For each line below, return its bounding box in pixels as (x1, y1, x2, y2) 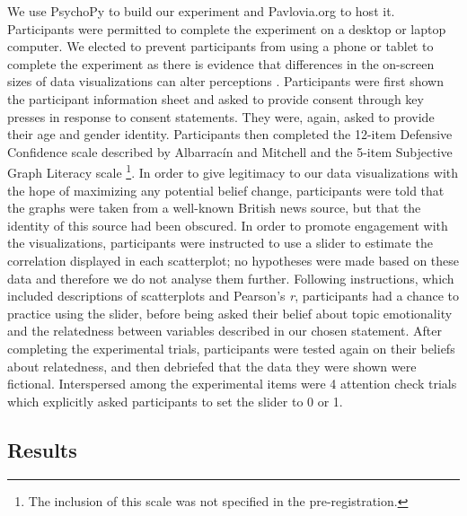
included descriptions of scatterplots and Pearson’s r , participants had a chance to (7, 286, 460, 305)
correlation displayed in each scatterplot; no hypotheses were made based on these (7, 250, 460, 269)
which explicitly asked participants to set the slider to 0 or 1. (7, 391, 343, 410)
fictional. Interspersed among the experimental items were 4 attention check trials (7, 374, 457, 393)
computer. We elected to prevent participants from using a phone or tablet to (7, 37, 434, 56)
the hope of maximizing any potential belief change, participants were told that (7, 180, 445, 199)
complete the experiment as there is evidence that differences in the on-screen (7, 54, 435, 73)
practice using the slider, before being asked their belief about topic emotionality (7, 303, 453, 322)
